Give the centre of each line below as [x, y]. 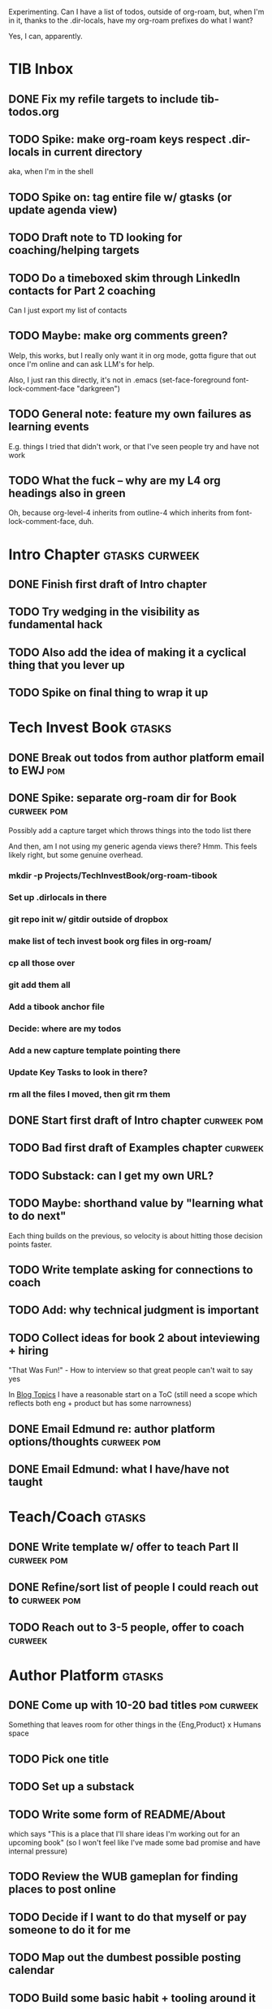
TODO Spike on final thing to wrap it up [108, 693]
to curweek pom [45, 1600]
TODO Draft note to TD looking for [95, 238]
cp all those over [42, 963]
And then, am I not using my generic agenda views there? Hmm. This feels [133, 846]
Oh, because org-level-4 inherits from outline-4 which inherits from [121, 513]
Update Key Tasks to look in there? [78, 1072]
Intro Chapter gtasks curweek [104, 555]
